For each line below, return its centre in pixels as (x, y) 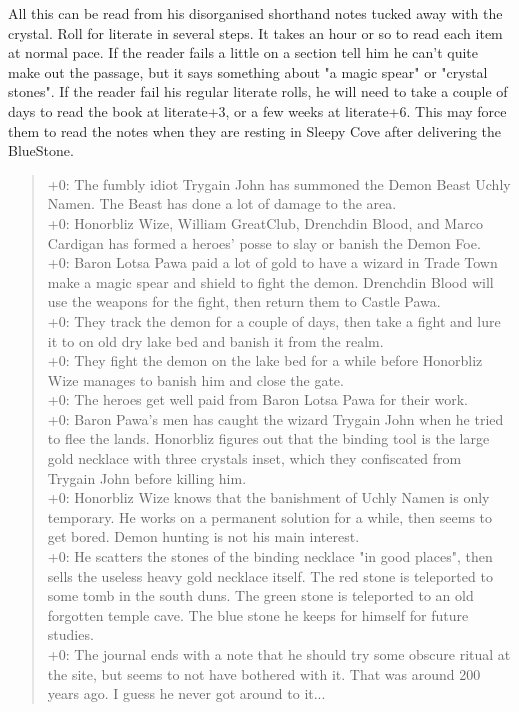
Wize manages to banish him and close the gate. (195, 379)
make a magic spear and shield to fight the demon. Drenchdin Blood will (270, 281)
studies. (70, 634)
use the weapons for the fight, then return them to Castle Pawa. (244, 301)
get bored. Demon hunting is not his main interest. (203, 536)
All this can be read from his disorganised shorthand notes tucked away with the (255, 13)
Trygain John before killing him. (147, 477)
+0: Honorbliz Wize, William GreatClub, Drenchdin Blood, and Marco (265, 222)
